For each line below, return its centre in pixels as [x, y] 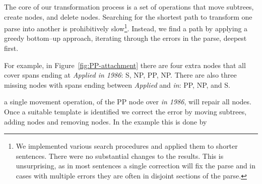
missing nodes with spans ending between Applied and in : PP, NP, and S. [117, 84]
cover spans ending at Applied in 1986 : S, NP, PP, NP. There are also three [120, 75]
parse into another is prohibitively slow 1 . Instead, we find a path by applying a [126, 27]
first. [11, 48]
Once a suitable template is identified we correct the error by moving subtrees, [125, 111]
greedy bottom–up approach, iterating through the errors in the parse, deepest [125, 38]
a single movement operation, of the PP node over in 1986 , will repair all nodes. [128, 102]
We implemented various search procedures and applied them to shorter [127, 146]
